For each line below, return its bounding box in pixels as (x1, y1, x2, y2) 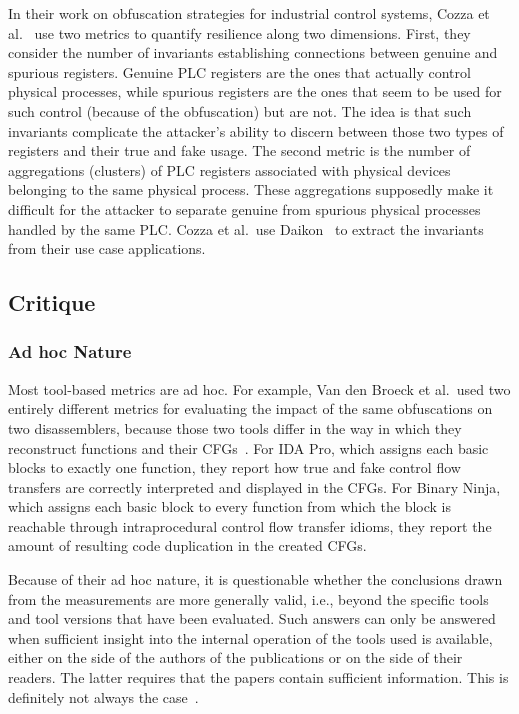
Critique (8, 287, 96, 318)
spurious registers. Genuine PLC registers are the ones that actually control (8, 61, 471, 82)
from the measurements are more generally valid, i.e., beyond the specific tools (8, 588, 489, 609)
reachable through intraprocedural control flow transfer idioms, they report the (8, 515, 492, 536)
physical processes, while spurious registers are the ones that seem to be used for (8, 81, 502, 102)
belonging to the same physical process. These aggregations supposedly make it (8, 179, 494, 200)
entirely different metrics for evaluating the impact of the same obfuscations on (8, 398, 493, 419)
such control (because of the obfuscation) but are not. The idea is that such (8, 100, 472, 121)
